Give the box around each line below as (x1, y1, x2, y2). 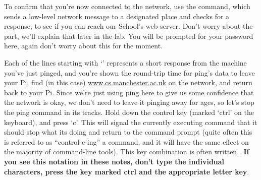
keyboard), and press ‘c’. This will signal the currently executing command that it (4, 116, 257, 127)
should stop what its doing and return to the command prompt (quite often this (4, 127, 252, 137)
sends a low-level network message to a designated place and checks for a (4, 11, 230, 21)
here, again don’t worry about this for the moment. (4, 40, 163, 51)
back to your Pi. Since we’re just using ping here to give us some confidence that (4, 87, 254, 97)
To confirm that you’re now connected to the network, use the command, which (4, 1, 250, 11)
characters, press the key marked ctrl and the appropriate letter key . (4, 166, 249, 176)
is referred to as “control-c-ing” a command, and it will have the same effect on (4, 136, 249, 147)
